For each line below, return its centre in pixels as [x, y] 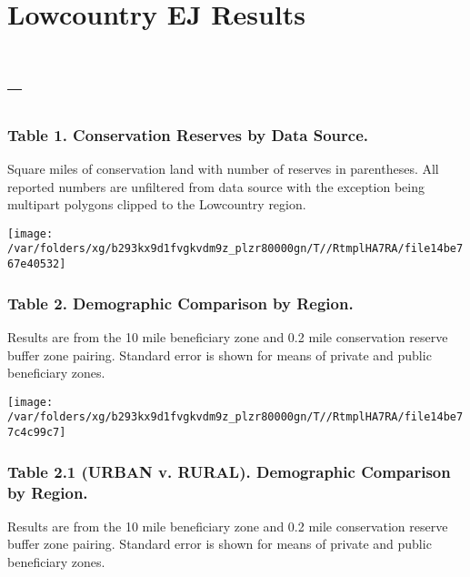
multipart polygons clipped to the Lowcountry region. [157, 204]
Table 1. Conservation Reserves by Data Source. [188, 134]
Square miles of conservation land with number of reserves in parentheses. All [223, 168]
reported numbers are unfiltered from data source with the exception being [216, 186]
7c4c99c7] [37, 433]
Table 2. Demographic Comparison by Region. [180, 303]
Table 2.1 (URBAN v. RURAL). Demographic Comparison [229, 471]
